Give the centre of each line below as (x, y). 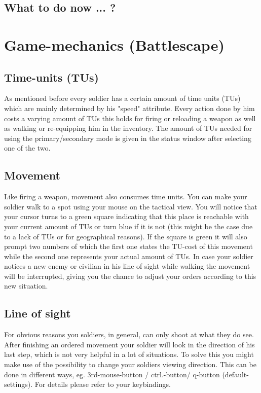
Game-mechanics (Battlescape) (114, 44)
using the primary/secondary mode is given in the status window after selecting (128, 138)
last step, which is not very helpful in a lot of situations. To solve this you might (129, 354)
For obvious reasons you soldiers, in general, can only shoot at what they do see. (129, 334)
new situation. (26, 286)
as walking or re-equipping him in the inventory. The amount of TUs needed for (128, 128)
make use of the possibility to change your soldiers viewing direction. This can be (130, 364)
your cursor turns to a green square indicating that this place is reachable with (126, 216)
